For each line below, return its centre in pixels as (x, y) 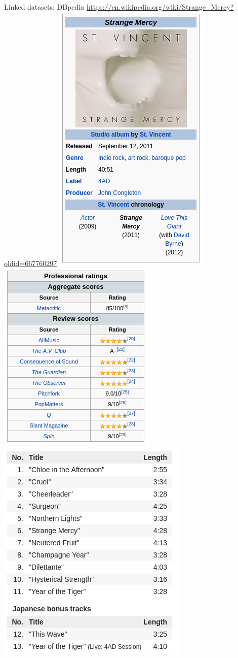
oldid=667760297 (31, 263)
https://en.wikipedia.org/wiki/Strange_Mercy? (160, 7)
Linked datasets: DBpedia (44, 7)
